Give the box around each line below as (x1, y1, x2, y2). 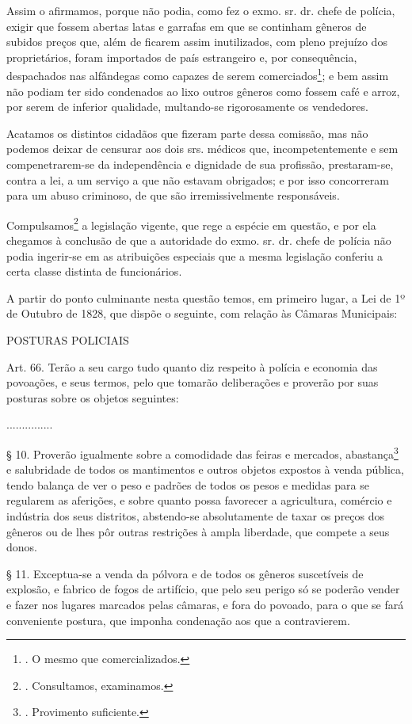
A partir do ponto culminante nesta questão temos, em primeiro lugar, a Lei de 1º (6, 289, 406, 306)
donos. (6, 539, 37, 555)
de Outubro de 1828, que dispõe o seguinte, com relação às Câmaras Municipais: (6, 305, 398, 322)
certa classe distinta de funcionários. (6, 263, 182, 280)
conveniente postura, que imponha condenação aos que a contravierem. (6, 612, 350, 628)
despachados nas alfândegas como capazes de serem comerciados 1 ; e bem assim (6, 65, 389, 84)
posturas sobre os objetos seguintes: (6, 389, 179, 406)
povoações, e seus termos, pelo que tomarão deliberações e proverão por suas (6, 374, 379, 391)
